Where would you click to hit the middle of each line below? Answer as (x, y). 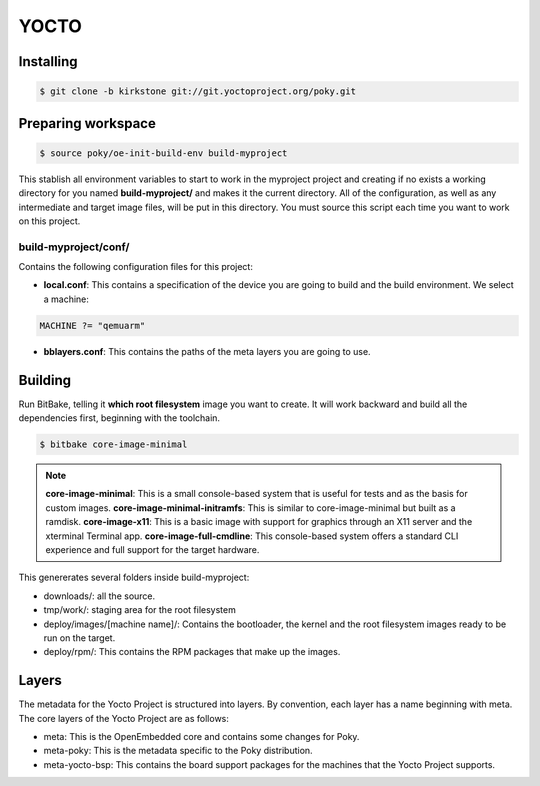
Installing (48, 61)
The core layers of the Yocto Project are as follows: (124, 718)
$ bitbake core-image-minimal (113, 444)
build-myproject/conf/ (74, 247)
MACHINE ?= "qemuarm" (92, 325)
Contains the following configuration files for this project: (136, 267)
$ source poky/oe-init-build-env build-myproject (163, 153)
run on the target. (79, 637)
